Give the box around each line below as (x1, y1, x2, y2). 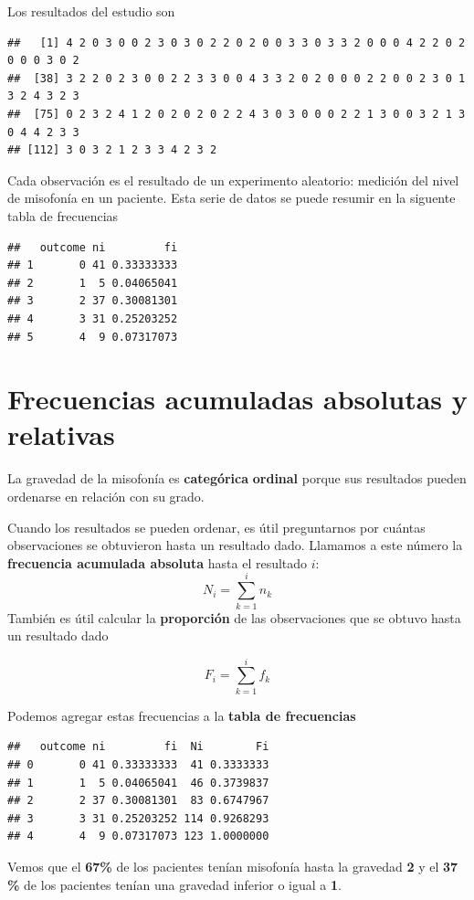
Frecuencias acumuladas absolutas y (7, 380, 468, 418)
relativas (7, 416, 115, 453)
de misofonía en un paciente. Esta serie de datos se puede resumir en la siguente (7, 188, 456, 207)
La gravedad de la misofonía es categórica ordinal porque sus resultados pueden (7, 469, 467, 488)
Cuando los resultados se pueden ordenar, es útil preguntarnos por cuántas (7, 517, 426, 536)
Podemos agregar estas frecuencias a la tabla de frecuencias (7, 705, 356, 725)
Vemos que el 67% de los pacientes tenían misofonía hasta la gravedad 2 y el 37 (7, 856, 458, 875)
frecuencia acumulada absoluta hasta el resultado (7, 553, 308, 572)
